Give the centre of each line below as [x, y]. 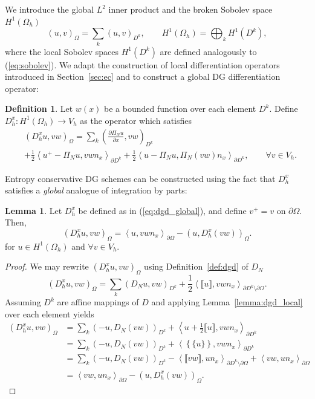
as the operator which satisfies [136, 120]
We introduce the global [50, 9]
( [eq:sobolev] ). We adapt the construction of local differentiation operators [142, 64]
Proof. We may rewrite [47, 266]
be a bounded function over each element [180, 109]
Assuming [23, 302]
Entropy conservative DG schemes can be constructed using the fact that [140, 178]
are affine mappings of [98, 302]
